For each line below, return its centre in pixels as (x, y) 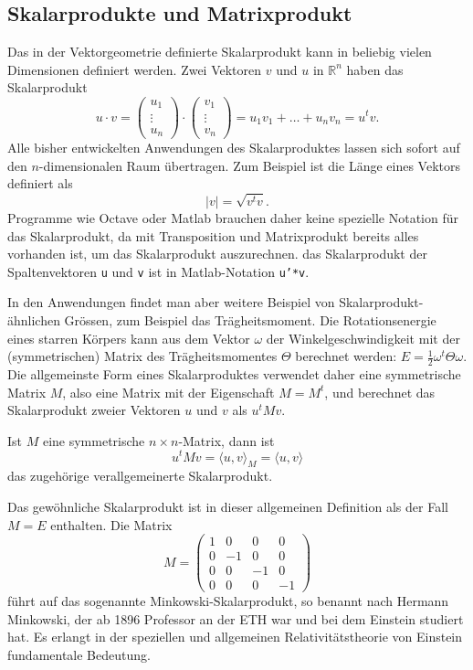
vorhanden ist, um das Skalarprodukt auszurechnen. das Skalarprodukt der (217, 254)
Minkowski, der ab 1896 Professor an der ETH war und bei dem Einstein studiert (236, 618)
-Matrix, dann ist (226, 440)
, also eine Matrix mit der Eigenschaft (168, 392)
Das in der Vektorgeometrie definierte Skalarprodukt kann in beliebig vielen (220, 52)
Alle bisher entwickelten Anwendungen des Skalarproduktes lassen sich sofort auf (234, 148)
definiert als (40, 183)
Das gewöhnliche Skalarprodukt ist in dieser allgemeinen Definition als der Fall (228, 506)
